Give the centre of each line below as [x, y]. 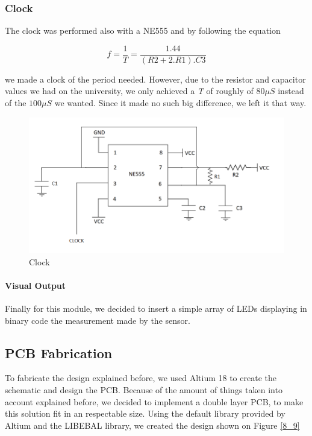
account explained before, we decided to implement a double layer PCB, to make [154, 401]
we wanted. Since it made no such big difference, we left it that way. [180, 103]
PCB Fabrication [59, 352]
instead [291, 91]
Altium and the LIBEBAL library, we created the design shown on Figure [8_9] [152, 425]
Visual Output [36, 285]
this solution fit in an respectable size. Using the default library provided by [145, 413]
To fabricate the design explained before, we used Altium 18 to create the [141, 378]
